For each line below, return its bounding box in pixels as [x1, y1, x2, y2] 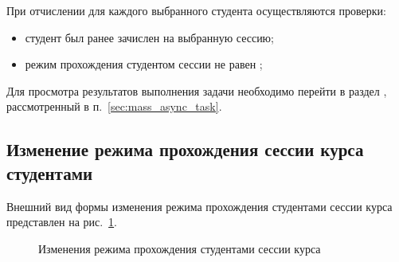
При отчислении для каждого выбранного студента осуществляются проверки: [6, 2, 387, 18]
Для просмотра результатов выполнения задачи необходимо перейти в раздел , [6, 82, 387, 99]
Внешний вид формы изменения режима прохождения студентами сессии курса [6, 197, 393, 214]
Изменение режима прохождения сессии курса [6, 137, 364, 162]
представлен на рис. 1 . [6, 213, 118, 230]
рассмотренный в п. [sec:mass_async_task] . [6, 98, 222, 115]
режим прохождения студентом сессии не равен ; [25, 56, 263, 72]
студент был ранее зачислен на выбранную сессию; [25, 29, 274, 45]
